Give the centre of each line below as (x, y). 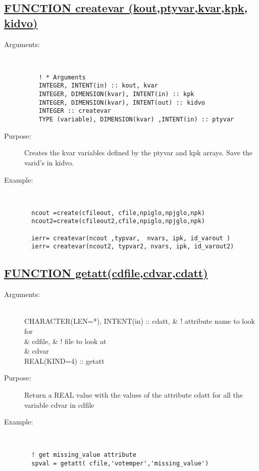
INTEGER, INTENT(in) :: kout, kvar (98, 86)
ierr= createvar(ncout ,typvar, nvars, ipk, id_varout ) (131, 238)
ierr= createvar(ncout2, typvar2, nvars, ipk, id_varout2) (133, 247)
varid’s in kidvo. (49, 162)
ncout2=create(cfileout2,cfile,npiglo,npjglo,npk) (118, 221)
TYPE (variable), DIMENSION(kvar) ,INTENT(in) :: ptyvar (136, 120)
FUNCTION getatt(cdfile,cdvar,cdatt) (106, 273)
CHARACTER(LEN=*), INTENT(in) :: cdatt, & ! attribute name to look (140, 321)
